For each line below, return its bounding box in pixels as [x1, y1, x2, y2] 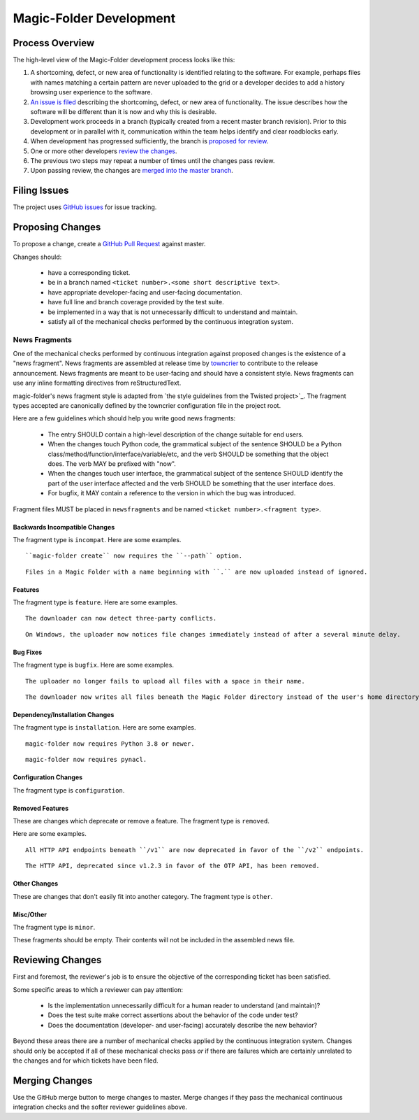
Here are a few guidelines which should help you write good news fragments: [13, 414, 236, 423]
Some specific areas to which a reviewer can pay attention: [13, 985, 184, 993]
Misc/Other [13, 910, 47, 919]
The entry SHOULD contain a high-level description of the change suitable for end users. [47, 430, 304, 439]
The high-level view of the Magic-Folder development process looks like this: [13, 56, 235, 64]
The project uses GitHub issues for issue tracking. [13, 203, 157, 211]
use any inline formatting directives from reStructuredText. [13, 378, 182, 388]
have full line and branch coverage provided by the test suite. [47, 298, 224, 306]
